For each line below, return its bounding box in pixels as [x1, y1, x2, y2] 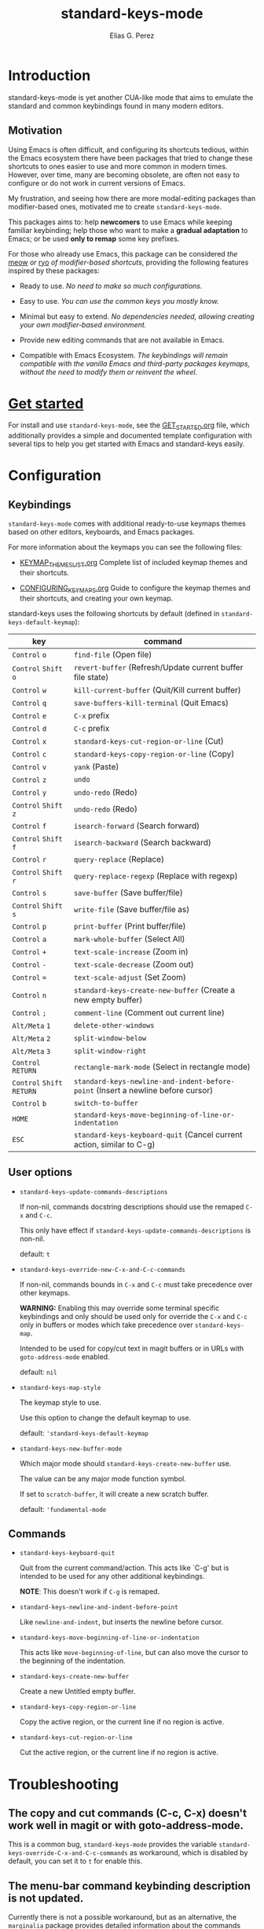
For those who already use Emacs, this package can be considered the [8, 249, 238, 258]
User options [8, 1166, 73, 1179]
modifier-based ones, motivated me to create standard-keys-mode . [8, 201, 222, 211]
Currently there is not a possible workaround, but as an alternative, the [8, 1912, 237, 1922]
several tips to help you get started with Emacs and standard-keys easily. [8, 439, 245, 449]
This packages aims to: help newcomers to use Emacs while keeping [8, 217, 233, 227]
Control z [12, 775, 47, 784]
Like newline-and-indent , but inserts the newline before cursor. [19, 1617, 224, 1627]
